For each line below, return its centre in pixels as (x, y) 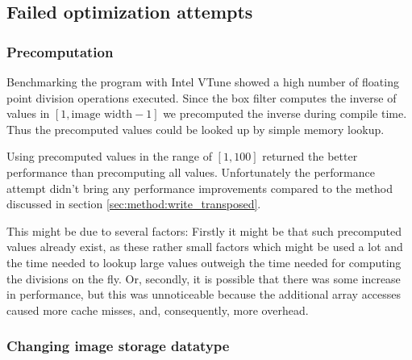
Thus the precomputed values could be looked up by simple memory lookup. (196, 129)
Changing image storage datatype (118, 346)
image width (102, 115)
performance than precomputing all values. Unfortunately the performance (191, 172)
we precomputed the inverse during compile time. (285, 113)
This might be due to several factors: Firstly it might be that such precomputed (204, 230)
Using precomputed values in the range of (109, 156)
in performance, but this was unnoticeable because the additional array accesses (204, 294)
